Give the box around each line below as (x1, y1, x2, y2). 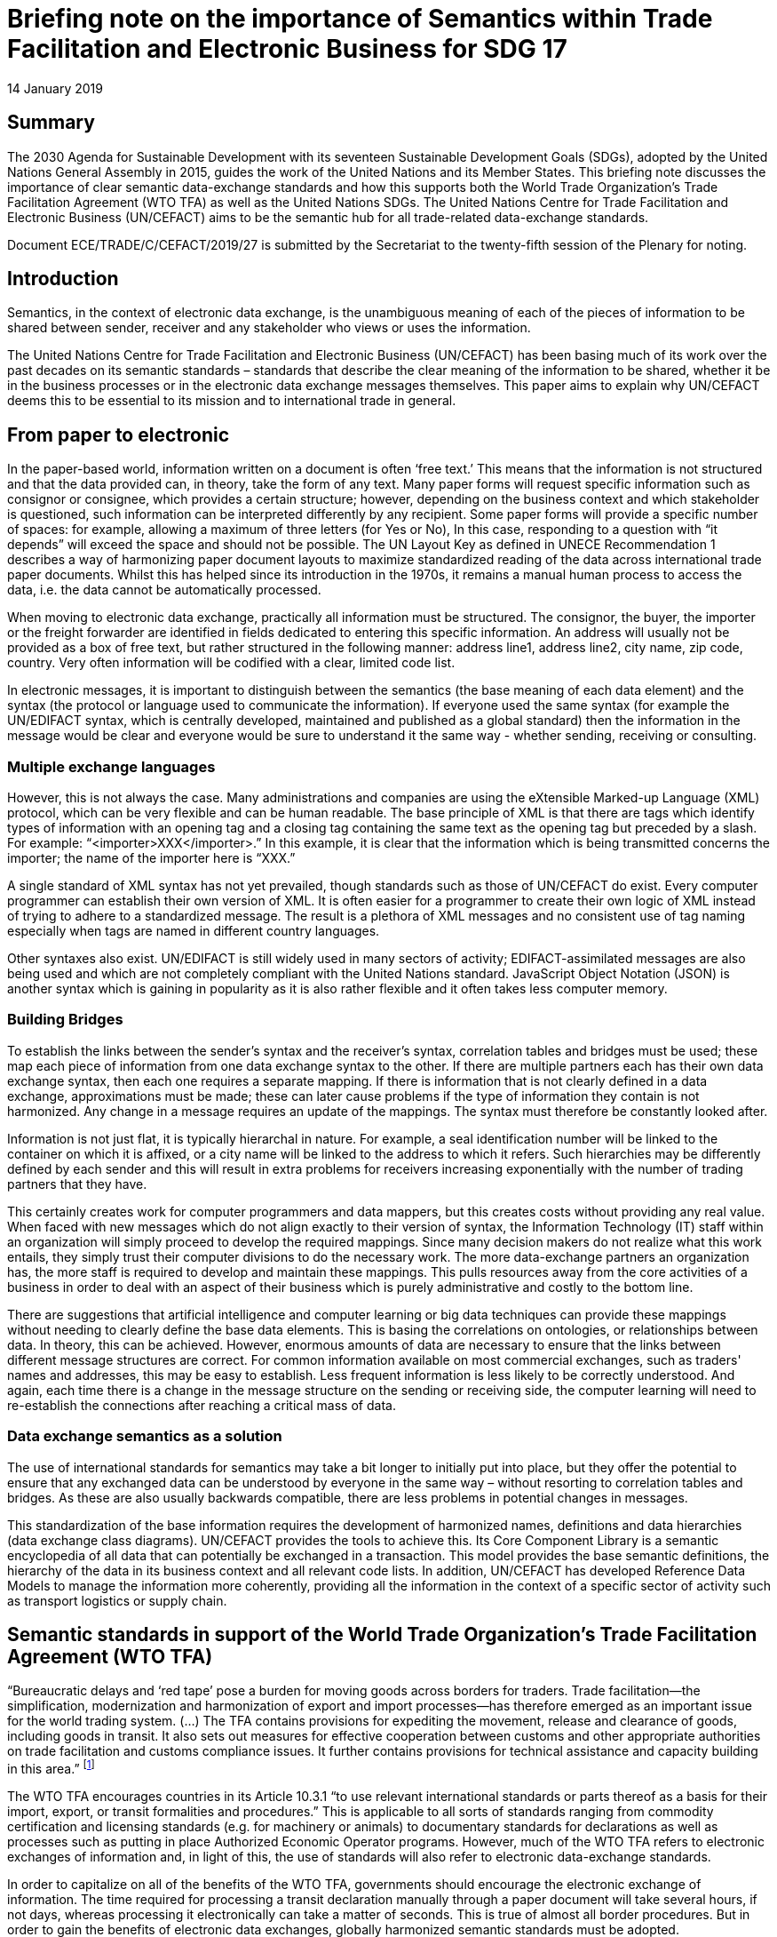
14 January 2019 (7, 80, 103, 96)
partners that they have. (7, 1176, 147, 1192)
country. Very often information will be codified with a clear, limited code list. (7, 655, 456, 671)
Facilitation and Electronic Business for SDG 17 (7, 34, 567, 64)
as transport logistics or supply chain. (7, 1592, 227, 1608)
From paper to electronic (7, 423, 230, 446)
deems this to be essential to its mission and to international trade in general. (7, 393, 456, 409)
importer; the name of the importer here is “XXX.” (7, 850, 296, 866)
